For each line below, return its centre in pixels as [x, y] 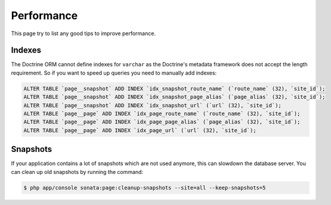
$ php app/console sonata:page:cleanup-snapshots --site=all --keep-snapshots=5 [145, 187]
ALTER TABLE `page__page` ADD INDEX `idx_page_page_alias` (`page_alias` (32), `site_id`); [162, 122]
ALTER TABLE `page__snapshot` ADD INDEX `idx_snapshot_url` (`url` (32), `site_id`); [152, 105]
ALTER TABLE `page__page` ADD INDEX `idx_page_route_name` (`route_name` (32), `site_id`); [162, 114]
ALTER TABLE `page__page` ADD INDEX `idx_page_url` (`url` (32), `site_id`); [140, 130]
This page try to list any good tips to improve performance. [83, 33]
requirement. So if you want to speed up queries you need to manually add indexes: [114, 73]
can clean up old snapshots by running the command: [77, 172]
